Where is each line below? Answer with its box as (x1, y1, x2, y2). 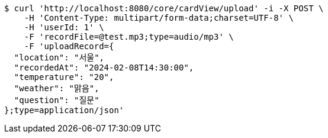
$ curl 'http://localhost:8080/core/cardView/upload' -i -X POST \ (4, 4, 324, 13)
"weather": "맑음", (14, 84, 99, 93)
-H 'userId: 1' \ (24, 23, 104, 32)
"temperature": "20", (14, 72, 114, 82)
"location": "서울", (14, 53, 105, 62)
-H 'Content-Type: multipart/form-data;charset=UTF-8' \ (24, 13, 294, 23)
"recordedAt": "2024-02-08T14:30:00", (14, 63, 194, 72)
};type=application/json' (4, 105, 124, 115)
